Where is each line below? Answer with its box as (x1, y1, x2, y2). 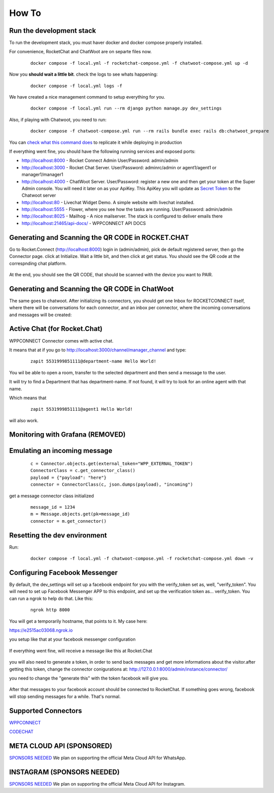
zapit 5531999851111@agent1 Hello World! (30, 406, 133, 412)
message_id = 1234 (30, 504, 76, 510)
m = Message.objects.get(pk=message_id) (30, 511, 130, 517)
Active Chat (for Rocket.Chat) (9, 325, 103, 333)
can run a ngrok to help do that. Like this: (9, 595, 93, 601)
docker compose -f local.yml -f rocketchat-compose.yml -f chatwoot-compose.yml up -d (30, 60, 248, 66)
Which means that (9, 395, 47, 401)
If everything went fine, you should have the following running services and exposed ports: (9, 148, 196, 154)
